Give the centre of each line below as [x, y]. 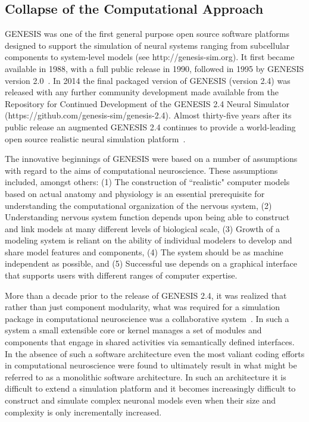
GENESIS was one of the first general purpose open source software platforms [147, 34]
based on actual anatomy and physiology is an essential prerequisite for [135, 193]
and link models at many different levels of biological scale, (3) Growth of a [142, 228]
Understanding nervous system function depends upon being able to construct [147, 217]
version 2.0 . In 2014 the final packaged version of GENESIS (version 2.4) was [148, 80]
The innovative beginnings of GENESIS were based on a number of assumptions [151, 159]
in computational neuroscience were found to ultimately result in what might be [151, 365]
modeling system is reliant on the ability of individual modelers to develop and [149, 240]
